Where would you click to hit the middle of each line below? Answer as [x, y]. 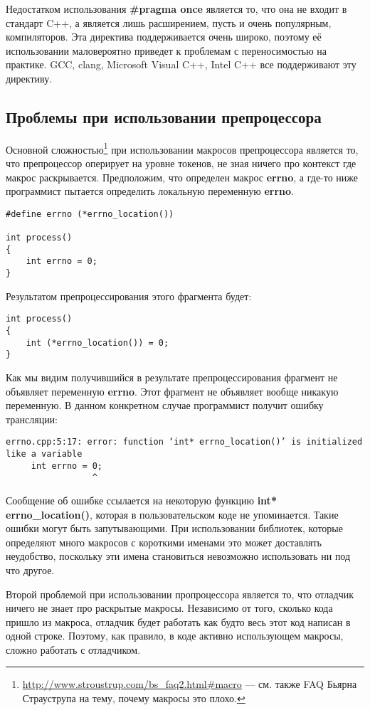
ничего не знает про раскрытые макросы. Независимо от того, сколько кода [169, 608]
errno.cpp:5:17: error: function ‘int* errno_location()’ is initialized [184, 442]
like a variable [44, 454]
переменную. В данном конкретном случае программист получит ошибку [165, 405]
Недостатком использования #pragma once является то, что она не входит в [176, 9]
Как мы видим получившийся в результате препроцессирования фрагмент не [172, 377]
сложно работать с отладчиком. [73, 649]
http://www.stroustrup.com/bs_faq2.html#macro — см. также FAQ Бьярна [190, 684]
